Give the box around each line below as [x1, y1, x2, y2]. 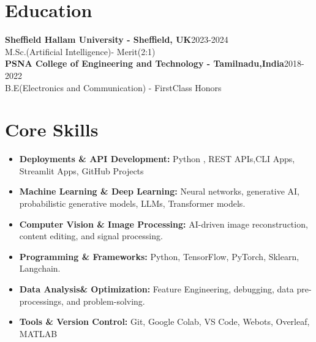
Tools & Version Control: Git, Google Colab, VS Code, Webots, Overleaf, [19, 315, 310, 328]
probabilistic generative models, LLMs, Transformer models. [19, 197, 246, 209]
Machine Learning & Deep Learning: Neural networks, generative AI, [19, 185, 300, 198]
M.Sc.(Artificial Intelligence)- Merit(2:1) [5, 45, 156, 58]
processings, [19, 294, 64, 307]
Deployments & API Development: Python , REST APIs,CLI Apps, [19, 152, 295, 165]
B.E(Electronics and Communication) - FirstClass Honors [5, 81, 222, 94]
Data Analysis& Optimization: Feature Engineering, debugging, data [19, 282, 294, 295]
